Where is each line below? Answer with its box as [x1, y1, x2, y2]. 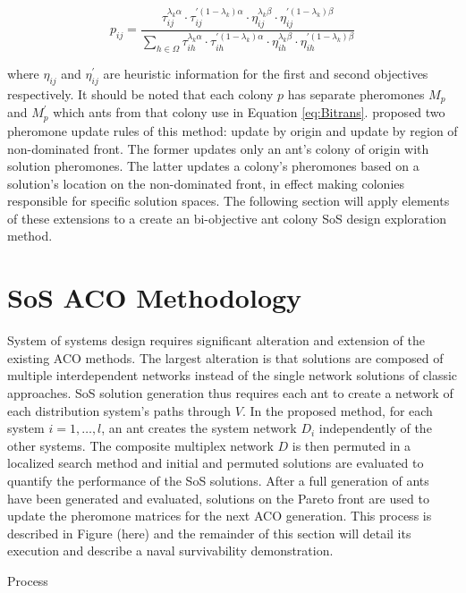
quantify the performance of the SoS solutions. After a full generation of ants [7, 470, 429, 489]
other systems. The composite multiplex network [7, 436, 274, 454]
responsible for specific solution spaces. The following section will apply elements [7, 191, 450, 210]
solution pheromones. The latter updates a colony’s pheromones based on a [7, 157, 419, 175]
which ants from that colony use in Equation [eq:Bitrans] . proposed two [53, 103, 445, 122]
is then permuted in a [292, 436, 411, 454]
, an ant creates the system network [101, 419, 297, 437]
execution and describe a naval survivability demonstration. [7, 541, 334, 560]
